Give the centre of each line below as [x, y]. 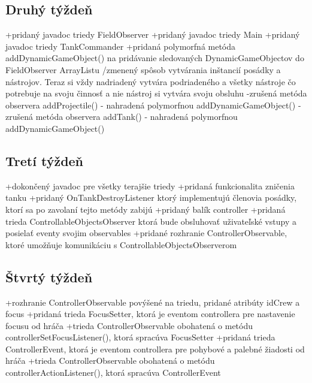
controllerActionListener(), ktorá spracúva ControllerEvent [113, 373]
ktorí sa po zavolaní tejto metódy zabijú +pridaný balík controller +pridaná [146, 209]
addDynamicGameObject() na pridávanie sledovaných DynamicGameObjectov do [155, 58]
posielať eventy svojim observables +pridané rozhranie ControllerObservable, [146, 233]
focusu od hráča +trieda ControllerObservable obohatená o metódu [129, 325]
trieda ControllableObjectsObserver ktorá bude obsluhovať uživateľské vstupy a [151, 221]
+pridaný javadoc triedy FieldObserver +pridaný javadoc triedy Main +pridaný [153, 34]
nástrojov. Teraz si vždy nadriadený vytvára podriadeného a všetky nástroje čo [151, 81]
